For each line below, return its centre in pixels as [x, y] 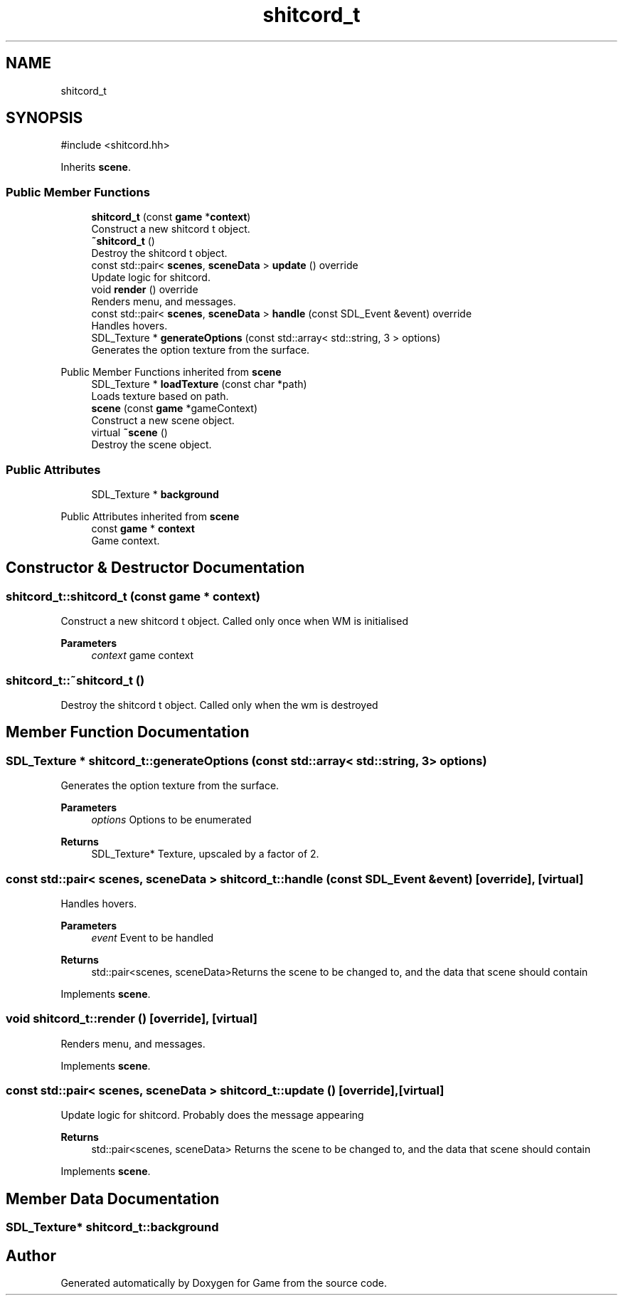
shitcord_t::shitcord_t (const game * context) [133, 596]
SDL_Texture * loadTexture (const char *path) [199, 384]
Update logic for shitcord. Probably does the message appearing [212, 1115]
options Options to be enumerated [171, 820]
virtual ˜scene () [129, 433]
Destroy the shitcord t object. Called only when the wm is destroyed [219, 705]
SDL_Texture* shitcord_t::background [112, 1227]
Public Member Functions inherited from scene [171, 372]
